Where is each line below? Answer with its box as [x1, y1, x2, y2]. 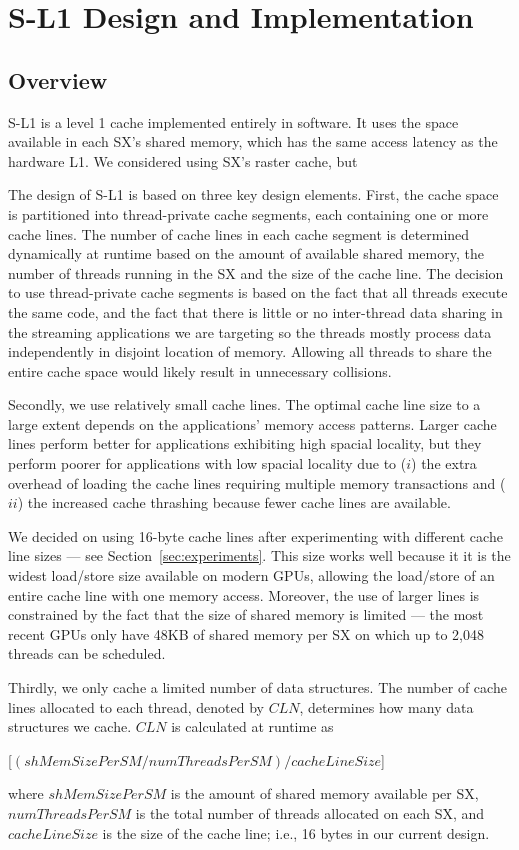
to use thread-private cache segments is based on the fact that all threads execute [8, 282, 508, 303]
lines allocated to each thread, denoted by [8, 696, 265, 717]
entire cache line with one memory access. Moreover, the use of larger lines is [8, 584, 480, 605]
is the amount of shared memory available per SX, [170, 783, 479, 804]
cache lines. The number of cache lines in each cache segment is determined [8, 223, 470, 244]
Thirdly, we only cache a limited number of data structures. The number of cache [8, 677, 507, 698]
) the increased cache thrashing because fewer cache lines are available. [17, 492, 451, 513]
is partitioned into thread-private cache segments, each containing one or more [8, 203, 489, 224]
